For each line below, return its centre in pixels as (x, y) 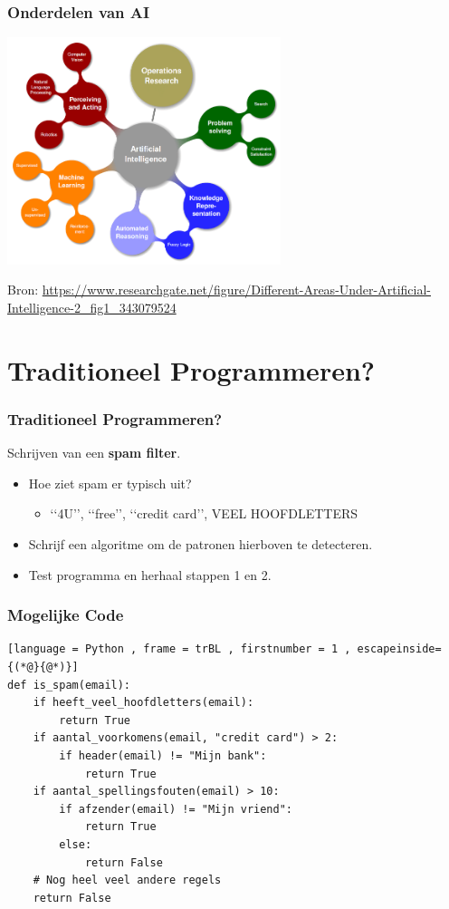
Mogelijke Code (66, 615)
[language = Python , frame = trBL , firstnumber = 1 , (179, 649)
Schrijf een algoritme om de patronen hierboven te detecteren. (201, 544)
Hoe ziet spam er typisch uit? (110, 483)
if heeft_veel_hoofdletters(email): (143, 703)
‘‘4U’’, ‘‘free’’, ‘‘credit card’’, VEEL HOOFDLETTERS (204, 513)
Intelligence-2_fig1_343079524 (92, 308)
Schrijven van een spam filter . (94, 453)
